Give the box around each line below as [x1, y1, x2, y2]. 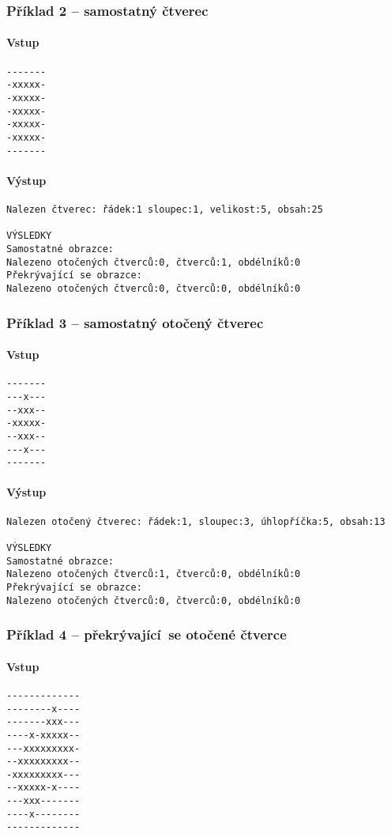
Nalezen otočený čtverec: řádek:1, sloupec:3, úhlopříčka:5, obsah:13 [6, 515, 385, 527]
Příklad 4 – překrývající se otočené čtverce [6, 625, 287, 644]
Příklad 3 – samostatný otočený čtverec [6, 312, 264, 332]
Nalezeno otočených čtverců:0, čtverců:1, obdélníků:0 [6, 256, 301, 268]
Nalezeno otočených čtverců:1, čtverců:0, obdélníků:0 [6, 568, 301, 580]
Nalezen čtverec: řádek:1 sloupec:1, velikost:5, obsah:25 [6, 204, 323, 216]
